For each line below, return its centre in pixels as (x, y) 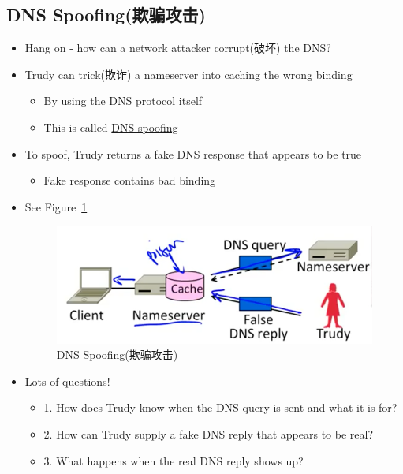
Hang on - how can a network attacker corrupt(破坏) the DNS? (178, 48)
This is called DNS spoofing (111, 127)
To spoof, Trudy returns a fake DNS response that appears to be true (193, 153)
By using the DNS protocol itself (123, 101)
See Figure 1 (56, 206)
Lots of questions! (67, 381)
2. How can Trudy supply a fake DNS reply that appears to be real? (209, 434)
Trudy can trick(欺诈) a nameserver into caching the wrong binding (188, 74)
